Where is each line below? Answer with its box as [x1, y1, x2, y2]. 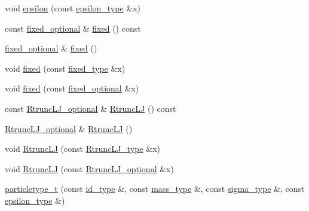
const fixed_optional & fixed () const [5, 22, 141, 34]
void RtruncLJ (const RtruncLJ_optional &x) [5, 162, 174, 175]
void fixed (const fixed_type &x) [5, 62, 126, 74]
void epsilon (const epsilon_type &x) [5, 2, 140, 14]
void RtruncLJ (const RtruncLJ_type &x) [5, 142, 160, 155]
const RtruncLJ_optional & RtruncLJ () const [5, 102, 176, 114]
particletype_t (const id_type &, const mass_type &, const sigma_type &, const [5, 182, 305, 195]
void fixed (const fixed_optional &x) [5, 82, 139, 94]
